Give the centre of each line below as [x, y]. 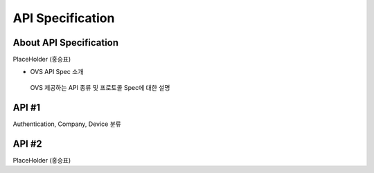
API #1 [27, 107]
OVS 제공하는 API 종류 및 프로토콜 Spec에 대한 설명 [100, 87]
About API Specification [66, 43]
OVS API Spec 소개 [57, 72]
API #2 [28, 144]
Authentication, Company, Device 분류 [67, 124]
